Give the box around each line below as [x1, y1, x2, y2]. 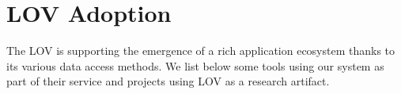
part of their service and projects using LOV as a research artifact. [6, 73, 330, 89]
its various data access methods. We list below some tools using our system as [6, 57, 384, 74]
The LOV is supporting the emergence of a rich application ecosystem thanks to [6, 42, 395, 59]
